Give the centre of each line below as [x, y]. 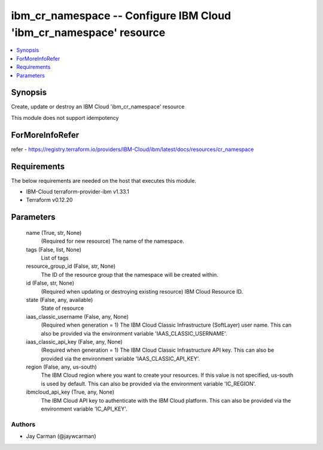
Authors [23, 424]
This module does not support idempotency [65, 117]
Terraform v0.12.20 [49, 200]
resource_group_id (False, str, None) [71, 266]
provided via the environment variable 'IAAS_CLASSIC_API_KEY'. [121, 358]
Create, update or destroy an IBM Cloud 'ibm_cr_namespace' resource [98, 107]
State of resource [63, 308]
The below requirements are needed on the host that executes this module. [104, 180]
